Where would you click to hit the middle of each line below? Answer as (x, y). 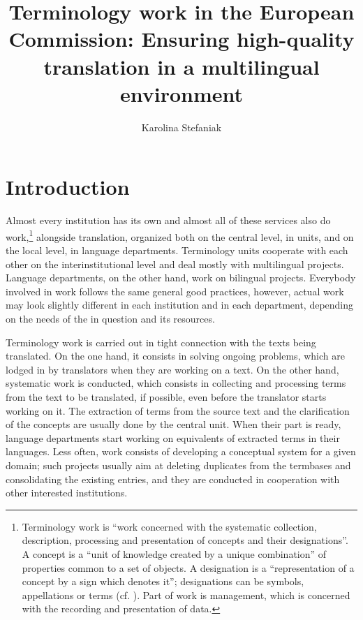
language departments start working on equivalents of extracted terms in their (173, 437)
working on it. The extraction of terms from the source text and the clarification (178, 410)
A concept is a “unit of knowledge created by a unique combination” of (174, 553)
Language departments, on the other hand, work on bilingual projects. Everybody (181, 278)
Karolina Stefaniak (181, 127)
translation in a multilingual (181, 66)
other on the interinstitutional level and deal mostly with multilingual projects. (175, 264)
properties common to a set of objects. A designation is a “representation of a (188, 567)
